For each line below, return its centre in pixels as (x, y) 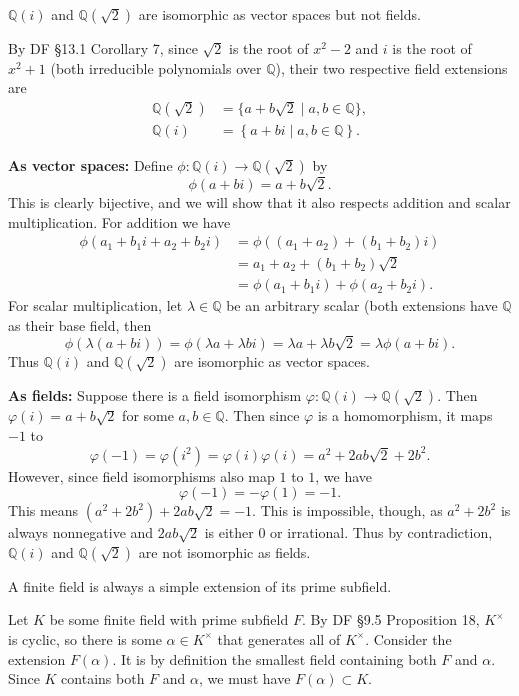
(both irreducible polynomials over (156, 67)
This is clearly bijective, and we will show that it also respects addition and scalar (259, 202)
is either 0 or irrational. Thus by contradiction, (348, 532)
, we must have (244, 678)
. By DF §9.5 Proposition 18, (390, 619)
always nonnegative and (81, 532)
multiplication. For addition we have (119, 221)
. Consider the (408, 638)
